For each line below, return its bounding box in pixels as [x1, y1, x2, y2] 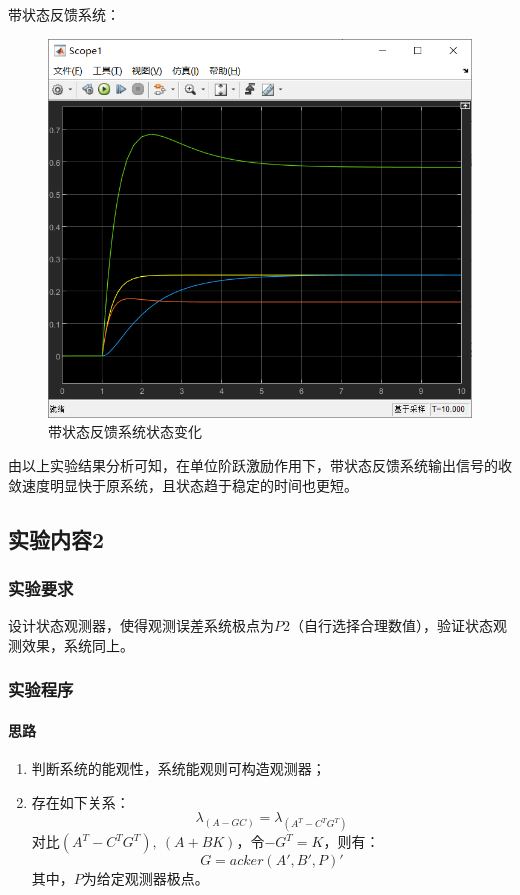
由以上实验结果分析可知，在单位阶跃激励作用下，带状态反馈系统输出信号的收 [8, 455, 512, 476]
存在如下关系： [31, 791, 130, 812]
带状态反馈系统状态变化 [48, 421, 202, 442]
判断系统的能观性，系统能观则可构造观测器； [31, 758, 326, 779]
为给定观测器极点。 [82, 868, 209, 889]
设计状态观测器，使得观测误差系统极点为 [8, 615, 274, 636]
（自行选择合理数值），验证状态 [290, 615, 493, 636]
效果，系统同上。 [21, 634, 134, 655]
